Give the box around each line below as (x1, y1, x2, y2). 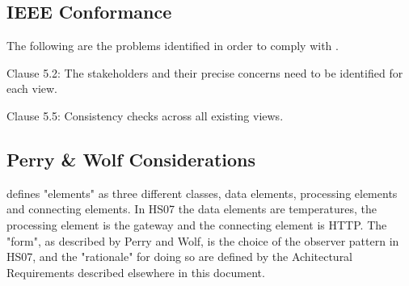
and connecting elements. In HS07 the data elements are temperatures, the (6, 200, 377, 217)
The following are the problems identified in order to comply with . (6, 37, 339, 54)
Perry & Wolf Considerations (6, 146, 256, 171)
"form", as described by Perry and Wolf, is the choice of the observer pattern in (6, 232, 399, 249)
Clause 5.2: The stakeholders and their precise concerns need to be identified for (6, 64, 403, 81)
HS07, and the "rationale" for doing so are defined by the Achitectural (6, 248, 353, 265)
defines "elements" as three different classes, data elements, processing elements (6, 184, 398, 201)
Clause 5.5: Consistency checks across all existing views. (6, 107, 284, 124)
